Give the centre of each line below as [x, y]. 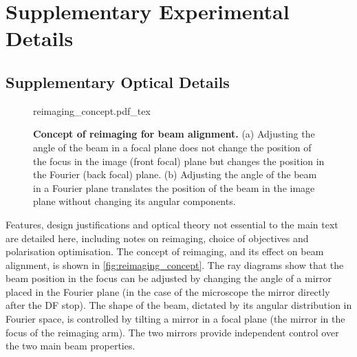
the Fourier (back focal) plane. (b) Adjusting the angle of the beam [175, 174]
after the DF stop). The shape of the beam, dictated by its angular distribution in [179, 305]
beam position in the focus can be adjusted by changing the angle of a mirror [169, 278]
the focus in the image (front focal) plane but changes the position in [179, 161]
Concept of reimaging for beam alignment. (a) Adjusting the [174, 134]
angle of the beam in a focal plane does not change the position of [172, 147]
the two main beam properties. [71, 346]
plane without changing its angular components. [134, 201]
